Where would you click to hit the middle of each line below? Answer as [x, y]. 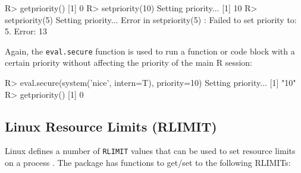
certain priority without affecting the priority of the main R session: [128, 63]
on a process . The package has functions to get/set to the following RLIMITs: [148, 163]
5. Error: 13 [26, 31]
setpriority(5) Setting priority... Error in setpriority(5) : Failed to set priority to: [151, 19]
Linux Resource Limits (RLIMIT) [111, 126]
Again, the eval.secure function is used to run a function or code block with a [150, 51]
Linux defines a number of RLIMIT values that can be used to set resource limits [150, 151]
